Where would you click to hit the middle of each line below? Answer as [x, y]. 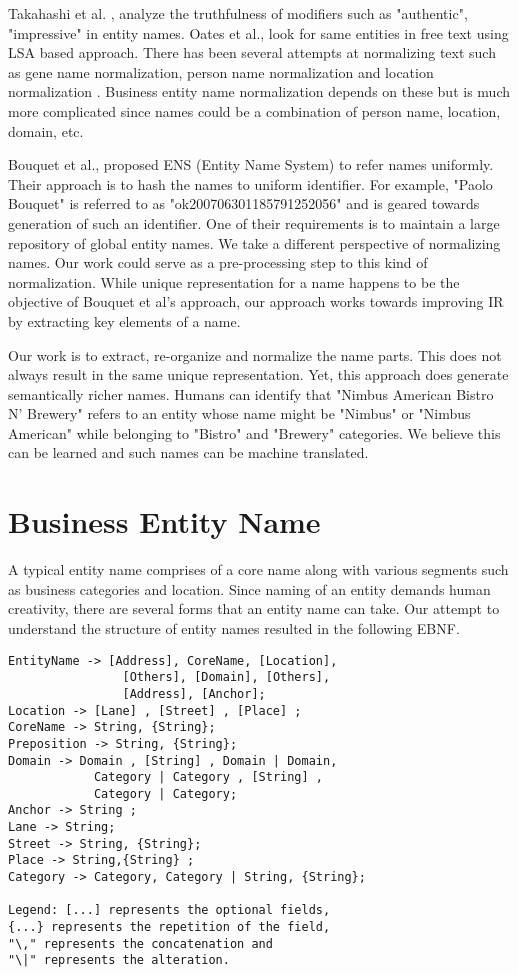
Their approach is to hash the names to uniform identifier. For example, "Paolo [250, 183]
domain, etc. [46, 130]
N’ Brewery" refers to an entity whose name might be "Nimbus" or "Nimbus [239, 413]
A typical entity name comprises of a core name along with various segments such [258, 569]
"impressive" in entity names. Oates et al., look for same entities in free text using [258, 32]
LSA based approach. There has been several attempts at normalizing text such [252, 52]
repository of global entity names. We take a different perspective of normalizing [254, 242]
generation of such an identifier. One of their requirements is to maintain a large [254, 222]
